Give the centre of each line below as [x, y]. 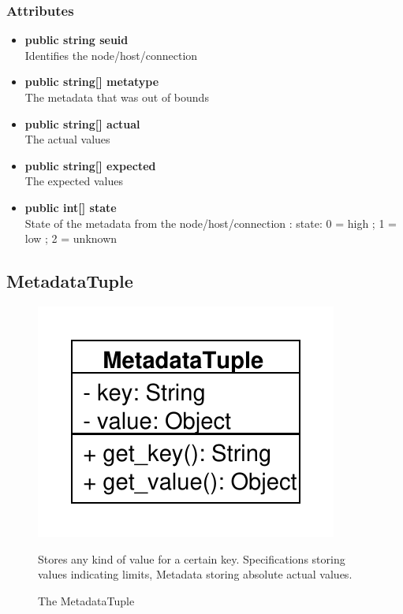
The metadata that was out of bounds [117, 97]
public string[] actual [82, 123]
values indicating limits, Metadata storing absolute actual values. [195, 574]
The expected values [74, 181]
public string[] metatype [92, 82]
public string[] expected [90, 165]
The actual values [67, 139]
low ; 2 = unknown [71, 238]
